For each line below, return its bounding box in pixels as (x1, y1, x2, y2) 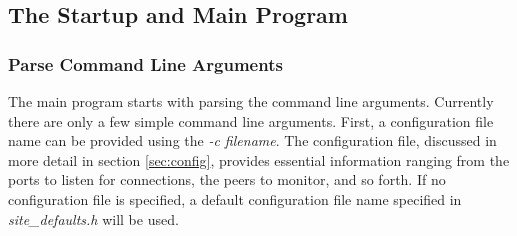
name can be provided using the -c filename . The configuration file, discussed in (8, 130, 497, 151)
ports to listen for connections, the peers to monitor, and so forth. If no (8, 169, 446, 190)
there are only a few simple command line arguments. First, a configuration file (8, 110, 494, 131)
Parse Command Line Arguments (8, 51, 283, 76)
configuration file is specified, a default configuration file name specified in (8, 188, 462, 209)
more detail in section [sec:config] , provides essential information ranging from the (8, 149, 510, 170)
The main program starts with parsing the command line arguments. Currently (8, 91, 494, 111)
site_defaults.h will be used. (8, 208, 179, 229)
